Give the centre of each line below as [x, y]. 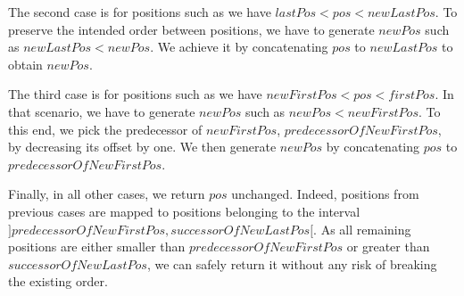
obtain [25, 64]
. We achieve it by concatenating [239, 47]
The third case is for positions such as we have [135, 94]
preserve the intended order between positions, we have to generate [191, 29]
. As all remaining [362, 229]
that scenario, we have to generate [102, 111]
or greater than [388, 247]
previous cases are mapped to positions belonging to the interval [184, 211]
